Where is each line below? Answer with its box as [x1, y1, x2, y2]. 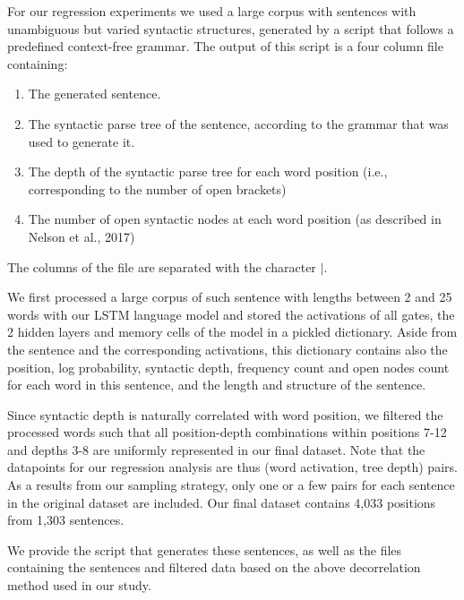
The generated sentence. [28, 84, 161, 103]
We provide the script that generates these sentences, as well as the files [7, 540, 402, 559]
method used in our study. [7, 576, 151, 595]
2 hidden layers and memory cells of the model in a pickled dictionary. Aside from [7, 322, 458, 341]
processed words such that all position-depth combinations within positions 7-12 [7, 423, 447, 441]
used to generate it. [28, 132, 135, 150]
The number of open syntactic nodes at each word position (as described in [28, 210, 442, 228]
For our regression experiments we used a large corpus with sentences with [7, 2, 417, 20]
